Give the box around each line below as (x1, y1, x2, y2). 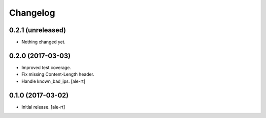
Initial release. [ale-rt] (21, 104, 65, 110)
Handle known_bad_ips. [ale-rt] (21, 78, 86, 84)
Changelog (9, 7, 55, 18)
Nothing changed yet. (21, 39, 66, 45)
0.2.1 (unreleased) (9, 26, 66, 34)
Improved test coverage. (21, 64, 71, 71)
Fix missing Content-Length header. (21, 71, 95, 77)
